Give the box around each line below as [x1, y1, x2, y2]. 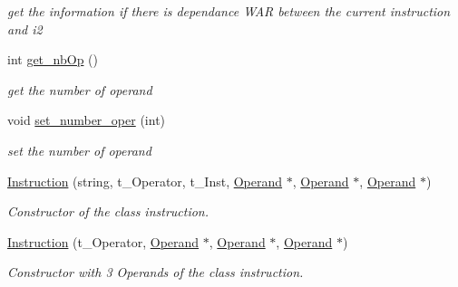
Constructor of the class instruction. [7, 202, 210, 221]
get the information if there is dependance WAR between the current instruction [7, 2, 451, 20]
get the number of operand [7, 80, 152, 99]
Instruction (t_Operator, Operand [7, 232, 200, 251]
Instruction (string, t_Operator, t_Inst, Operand [7, 171, 283, 190]
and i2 [7, 19, 43, 38]
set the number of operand [7, 140, 151, 159]
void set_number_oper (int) [7, 110, 166, 129]
